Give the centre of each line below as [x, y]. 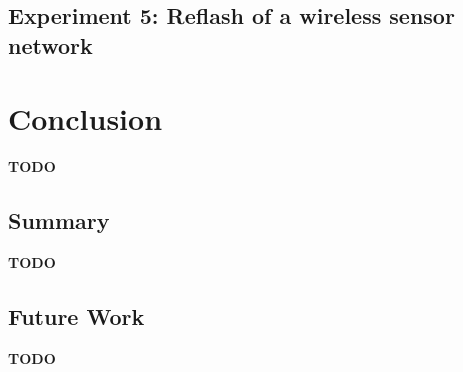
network [50, 44]
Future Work [76, 316]
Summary [59, 220]
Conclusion [85, 118]
